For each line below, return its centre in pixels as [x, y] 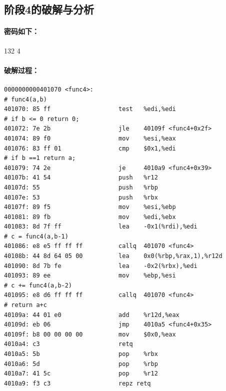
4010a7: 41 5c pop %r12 [81, 374]
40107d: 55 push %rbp [81, 187]
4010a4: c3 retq [68, 344]
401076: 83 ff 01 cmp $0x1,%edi [90, 148]
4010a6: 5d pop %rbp [81, 364]
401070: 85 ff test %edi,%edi [90, 109]
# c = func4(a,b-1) [36, 236]
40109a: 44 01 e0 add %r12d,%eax [92, 315]
